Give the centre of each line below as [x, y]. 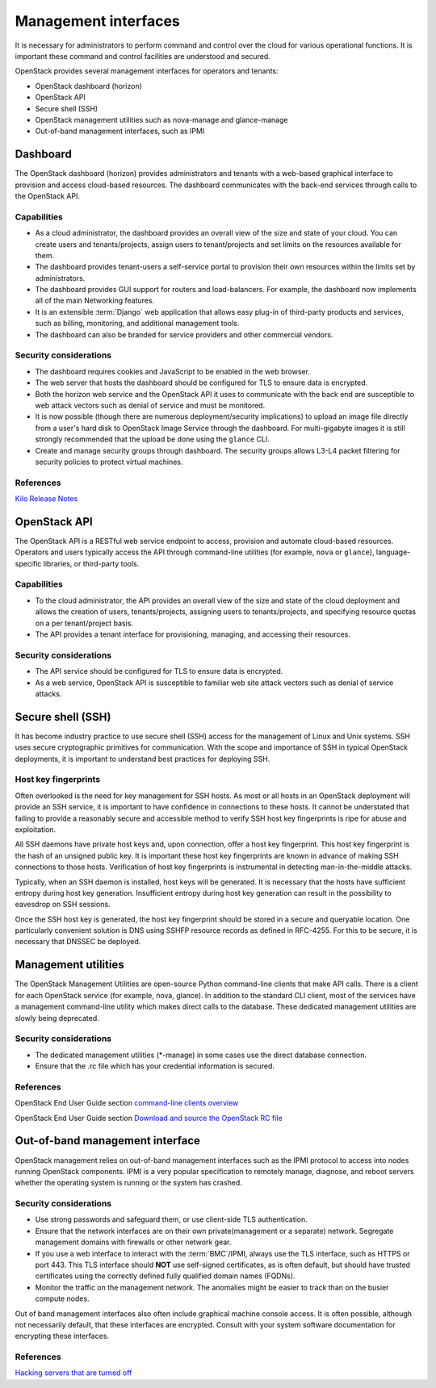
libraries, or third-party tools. [91, 563]
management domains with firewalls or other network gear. [133, 1242]
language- [393, 552]
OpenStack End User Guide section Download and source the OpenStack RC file [149, 1118]
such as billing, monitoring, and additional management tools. [137, 324]
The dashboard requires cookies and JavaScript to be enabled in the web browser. [173, 371]
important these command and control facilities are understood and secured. [143, 56]
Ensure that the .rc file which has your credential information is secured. [155, 1066]
